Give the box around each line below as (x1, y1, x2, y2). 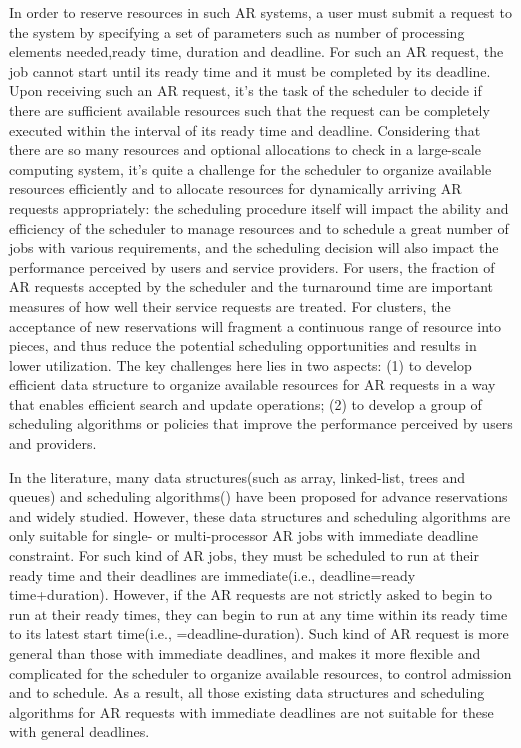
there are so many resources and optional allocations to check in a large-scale (9, 139, 481, 160)
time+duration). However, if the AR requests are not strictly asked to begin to (9, 584, 492, 605)
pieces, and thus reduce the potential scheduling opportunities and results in (9, 335, 477, 356)
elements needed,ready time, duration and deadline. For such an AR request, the (9, 41, 504, 62)
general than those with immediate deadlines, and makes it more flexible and (9, 643, 481, 663)
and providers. (9, 433, 97, 454)
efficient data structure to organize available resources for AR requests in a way (9, 374, 496, 395)
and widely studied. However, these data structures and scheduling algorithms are (9, 505, 511, 526)
